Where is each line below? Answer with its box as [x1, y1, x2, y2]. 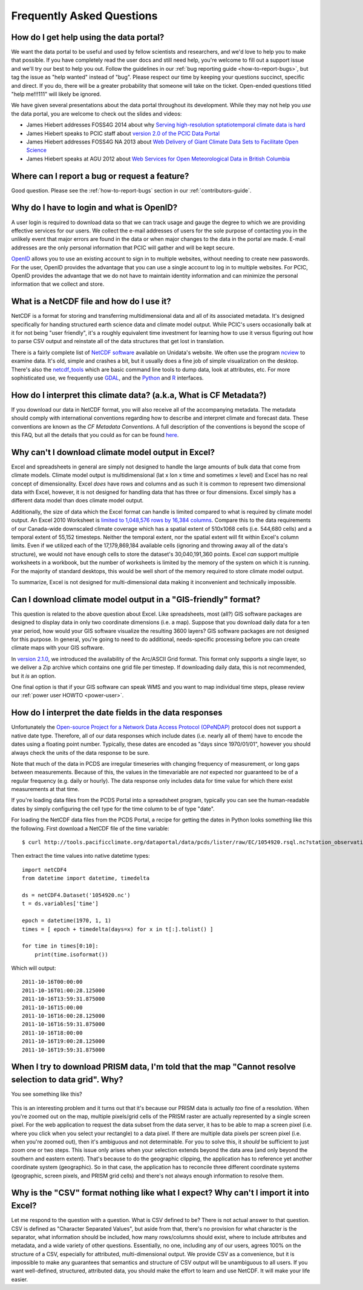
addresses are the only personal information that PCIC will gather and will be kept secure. [11, 244, 235, 251]
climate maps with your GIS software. [11, 644, 105, 651]
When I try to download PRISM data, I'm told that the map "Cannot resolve [11, 1062, 296, 1072]
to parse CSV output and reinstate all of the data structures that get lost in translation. [11, 338, 225, 345]
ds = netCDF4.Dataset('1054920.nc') [22, 892, 131, 898]
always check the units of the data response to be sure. [11, 749, 150, 756]
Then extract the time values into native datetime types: [11, 852, 151, 860]
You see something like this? [11, 1090, 82, 1098]
